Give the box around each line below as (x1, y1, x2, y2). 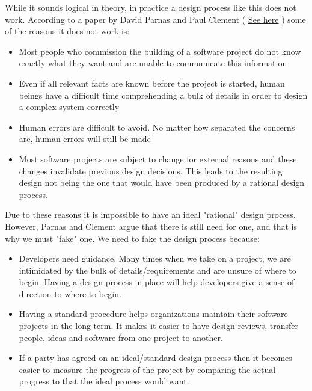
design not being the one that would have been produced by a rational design (19, 176, 305, 189)
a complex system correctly (19, 100, 120, 113)
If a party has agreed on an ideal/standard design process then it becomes (19, 351, 292, 364)
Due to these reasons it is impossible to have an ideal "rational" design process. (5, 208, 296, 221)
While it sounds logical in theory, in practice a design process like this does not (5, 1, 296, 13)
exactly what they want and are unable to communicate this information (19, 57, 287, 69)
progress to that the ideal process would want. (19, 375, 189, 387)
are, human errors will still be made (19, 132, 151, 145)
